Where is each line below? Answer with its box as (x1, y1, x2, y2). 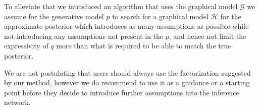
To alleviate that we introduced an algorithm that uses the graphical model (4, 1, 238, 11)
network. (4, 97, 31, 107)
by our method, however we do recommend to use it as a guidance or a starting (4, 77, 250, 88)
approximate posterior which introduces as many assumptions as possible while (4, 21, 249, 31)
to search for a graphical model (112, 11, 209, 21)
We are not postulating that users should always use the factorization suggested (4, 67, 251, 78)
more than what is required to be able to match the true (56, 40, 231, 51)
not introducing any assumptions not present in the (4, 30, 164, 41)
